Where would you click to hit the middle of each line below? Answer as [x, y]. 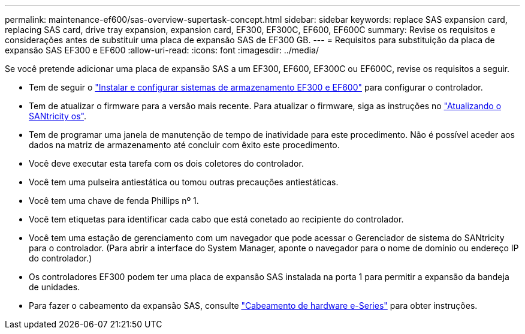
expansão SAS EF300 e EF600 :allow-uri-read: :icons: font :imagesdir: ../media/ [162, 50]
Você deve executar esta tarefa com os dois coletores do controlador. [166, 163]
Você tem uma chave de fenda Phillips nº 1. [114, 201]
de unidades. [55, 287]
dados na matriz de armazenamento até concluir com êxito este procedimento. [184, 145]
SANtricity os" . [58, 116]
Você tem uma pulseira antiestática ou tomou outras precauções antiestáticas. [184, 182]
